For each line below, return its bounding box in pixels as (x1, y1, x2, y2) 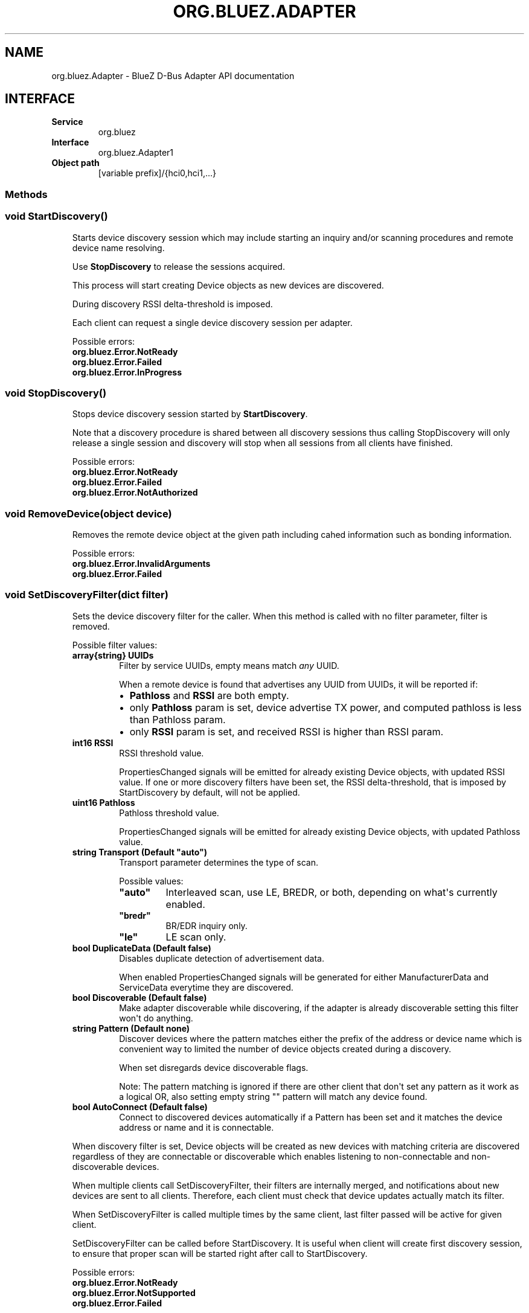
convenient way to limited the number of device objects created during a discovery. (119, 1043, 452, 1054)
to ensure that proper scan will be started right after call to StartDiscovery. (72, 1248, 368, 1259)
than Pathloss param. (129, 713, 226, 726)
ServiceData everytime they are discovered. (119, 982, 293, 992)
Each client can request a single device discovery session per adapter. (72, 317, 353, 328)
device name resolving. (72, 242, 165, 253)
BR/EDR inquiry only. (165, 920, 248, 931)
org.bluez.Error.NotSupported (72, 1287, 196, 1298)
